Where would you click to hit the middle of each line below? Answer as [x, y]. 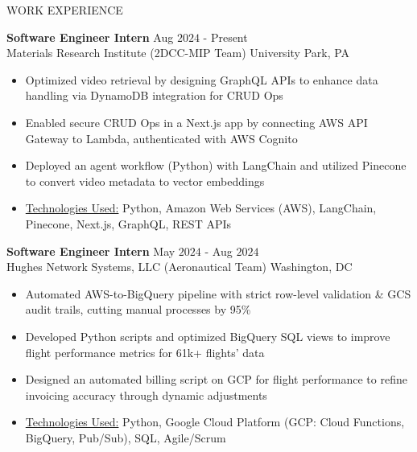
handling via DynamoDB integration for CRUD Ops [154, 95]
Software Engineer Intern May [91, 251]
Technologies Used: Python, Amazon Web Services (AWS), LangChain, [201, 208]
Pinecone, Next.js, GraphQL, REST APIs [128, 223]
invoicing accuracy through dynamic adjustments [146, 394]
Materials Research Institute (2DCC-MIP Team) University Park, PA [178, 53]
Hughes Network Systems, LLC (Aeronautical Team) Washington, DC [180, 267]
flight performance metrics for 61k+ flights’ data [145, 352]
